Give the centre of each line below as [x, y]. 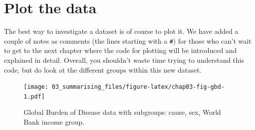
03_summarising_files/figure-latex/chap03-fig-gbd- [138, 87]
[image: [36, 87]
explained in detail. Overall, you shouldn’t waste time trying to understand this [124, 60]
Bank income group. [54, 122]
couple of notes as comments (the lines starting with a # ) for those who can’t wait [128, 40]
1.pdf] [34, 96]
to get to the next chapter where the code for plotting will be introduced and [120, 50]
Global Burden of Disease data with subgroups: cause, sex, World [122, 112]
